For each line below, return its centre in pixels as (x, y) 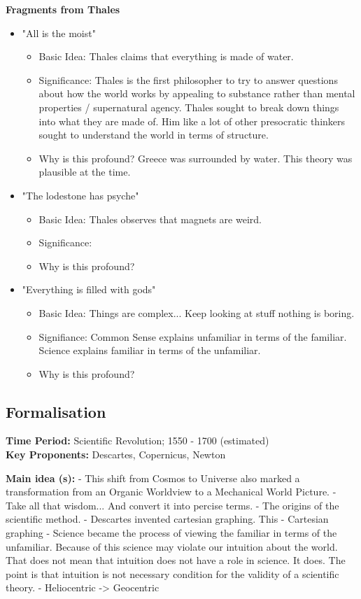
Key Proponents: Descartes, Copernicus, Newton (116, 454)
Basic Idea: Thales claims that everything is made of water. (166, 56)
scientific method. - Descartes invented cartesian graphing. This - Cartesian (167, 519)
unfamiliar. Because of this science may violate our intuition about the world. (172, 546)
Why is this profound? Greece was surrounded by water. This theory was (196, 158)
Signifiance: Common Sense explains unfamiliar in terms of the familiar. (193, 336)
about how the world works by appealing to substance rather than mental (197, 93)
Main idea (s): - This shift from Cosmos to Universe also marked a (153, 478)
